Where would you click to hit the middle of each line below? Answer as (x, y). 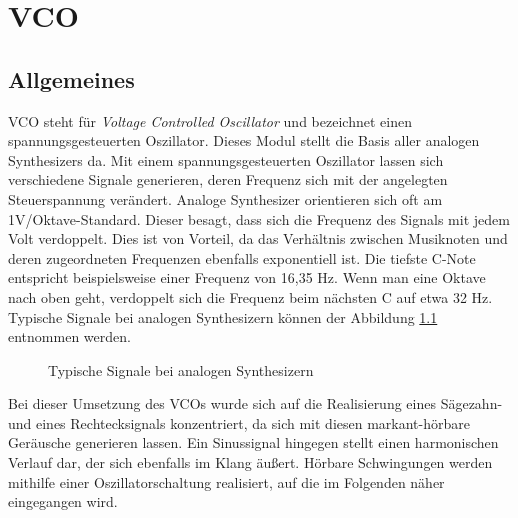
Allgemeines (71, 78)
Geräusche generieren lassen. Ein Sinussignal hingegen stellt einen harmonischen (253, 442)
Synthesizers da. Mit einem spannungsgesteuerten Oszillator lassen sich (226, 159)
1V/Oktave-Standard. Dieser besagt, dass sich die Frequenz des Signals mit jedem (259, 218)
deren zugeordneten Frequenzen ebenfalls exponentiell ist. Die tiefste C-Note (242, 257)
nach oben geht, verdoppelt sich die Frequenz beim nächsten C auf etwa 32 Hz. (250, 296)
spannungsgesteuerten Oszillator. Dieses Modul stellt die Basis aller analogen (244, 140)
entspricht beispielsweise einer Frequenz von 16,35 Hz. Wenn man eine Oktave (247, 277)
